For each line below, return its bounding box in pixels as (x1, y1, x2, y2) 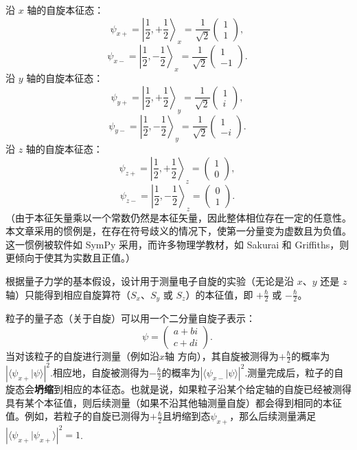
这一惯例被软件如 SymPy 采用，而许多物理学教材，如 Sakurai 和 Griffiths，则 (5, 237, 349, 251)
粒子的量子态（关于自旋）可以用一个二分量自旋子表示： (5, 310, 255, 325)
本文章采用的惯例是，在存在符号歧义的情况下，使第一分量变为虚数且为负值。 (5, 224, 352, 238)
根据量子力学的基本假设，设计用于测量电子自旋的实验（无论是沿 (5, 273, 294, 288)
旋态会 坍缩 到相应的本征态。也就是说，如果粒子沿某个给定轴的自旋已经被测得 (5, 381, 352, 396)
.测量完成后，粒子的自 (244, 365, 344, 379)
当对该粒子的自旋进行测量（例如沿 (5, 348, 159, 363)
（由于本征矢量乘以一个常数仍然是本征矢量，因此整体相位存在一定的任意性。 (5, 210, 352, 224)
